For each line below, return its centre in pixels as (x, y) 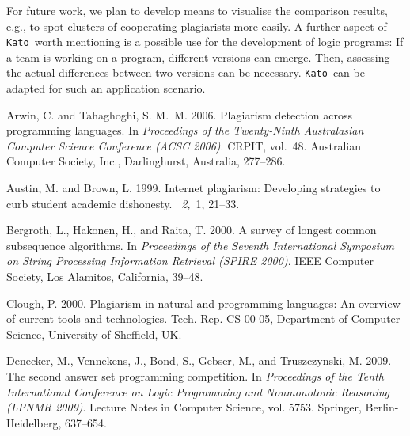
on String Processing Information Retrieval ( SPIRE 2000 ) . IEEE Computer (190, 261)
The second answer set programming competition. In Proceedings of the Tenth (195, 376)
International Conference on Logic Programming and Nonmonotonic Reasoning (198, 391)
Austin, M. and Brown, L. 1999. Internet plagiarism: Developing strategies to (194, 188)
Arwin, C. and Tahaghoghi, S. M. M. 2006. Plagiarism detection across (179, 114)
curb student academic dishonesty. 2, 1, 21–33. (123, 203)
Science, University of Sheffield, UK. (94, 334)
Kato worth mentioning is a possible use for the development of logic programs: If (205, 42)
